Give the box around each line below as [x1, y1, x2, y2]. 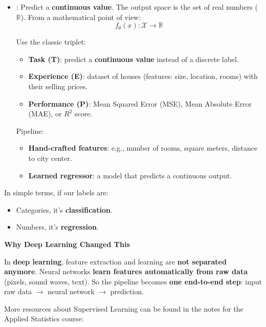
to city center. [28, 152, 72, 163]
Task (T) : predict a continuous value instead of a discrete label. [28, 53, 239, 64]
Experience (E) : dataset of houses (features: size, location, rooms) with [28, 71, 258, 81]
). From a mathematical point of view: [20, 11, 141, 22]
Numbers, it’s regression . [16, 221, 99, 232]
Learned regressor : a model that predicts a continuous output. [28, 170, 232, 180]
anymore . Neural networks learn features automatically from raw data [4, 266, 248, 277]
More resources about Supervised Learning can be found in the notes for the [4, 303, 243, 314]
